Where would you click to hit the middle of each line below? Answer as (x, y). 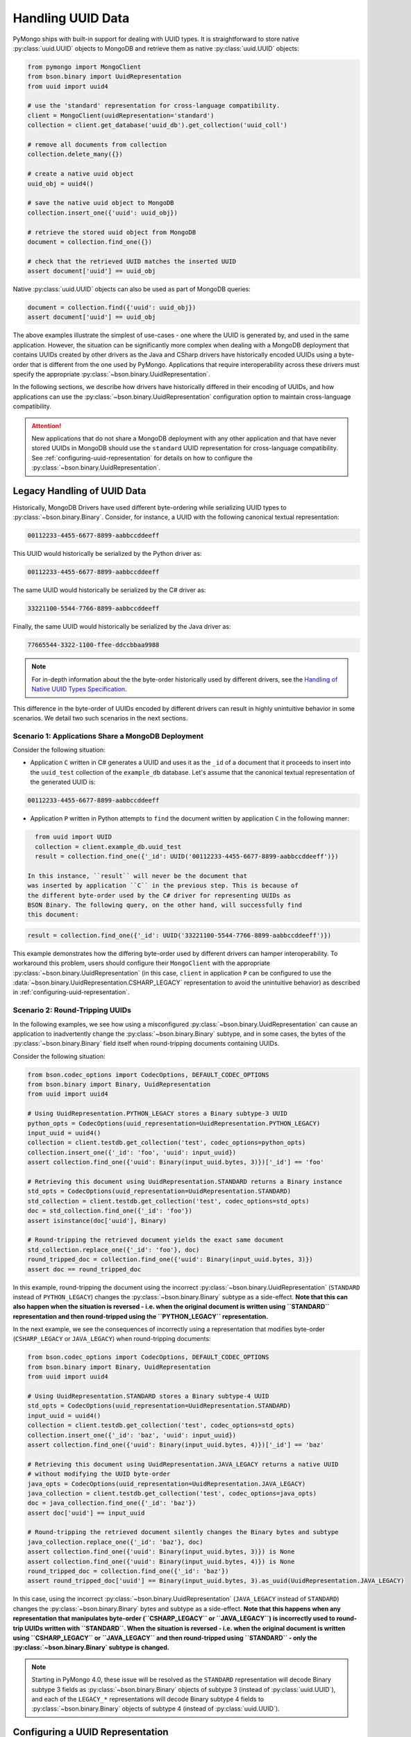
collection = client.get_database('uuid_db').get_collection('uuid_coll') (158, 125)
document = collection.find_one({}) (90, 242)
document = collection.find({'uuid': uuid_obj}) (112, 308)
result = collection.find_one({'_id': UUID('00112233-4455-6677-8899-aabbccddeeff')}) (187, 856)
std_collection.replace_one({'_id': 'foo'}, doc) (114, 1250)
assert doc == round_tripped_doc (84, 1269)
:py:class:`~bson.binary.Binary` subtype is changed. (91, 1647)
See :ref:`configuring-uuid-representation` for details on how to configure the (142, 458)
